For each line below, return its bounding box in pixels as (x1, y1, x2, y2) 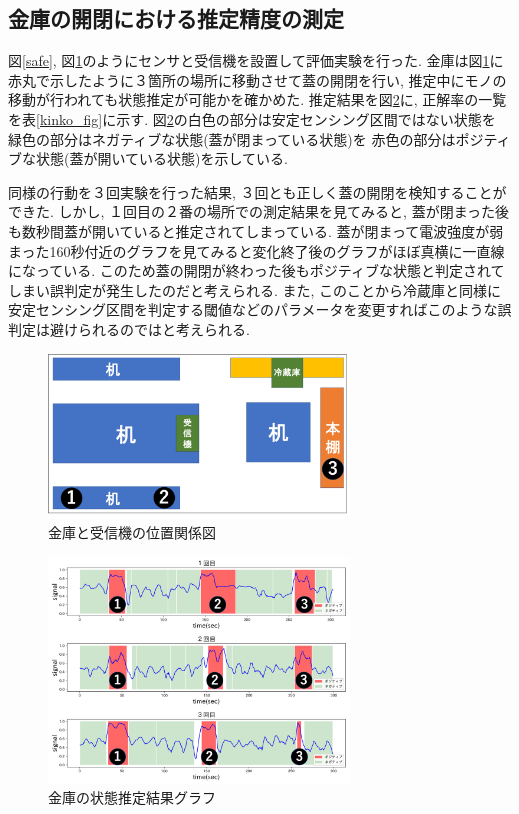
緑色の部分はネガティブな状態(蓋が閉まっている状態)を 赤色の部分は (8, 128, 456, 149)
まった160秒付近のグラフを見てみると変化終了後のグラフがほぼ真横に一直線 (8, 240, 505, 261)
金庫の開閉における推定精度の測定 (8, 3, 344, 34)
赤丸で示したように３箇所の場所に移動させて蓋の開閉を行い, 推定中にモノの (8, 69, 507, 90)
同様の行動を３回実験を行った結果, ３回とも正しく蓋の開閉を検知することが (8, 181, 507, 202)
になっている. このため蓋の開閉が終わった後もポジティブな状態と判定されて (8, 260, 505, 281)
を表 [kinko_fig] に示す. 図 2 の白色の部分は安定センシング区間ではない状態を (8, 108, 496, 129)
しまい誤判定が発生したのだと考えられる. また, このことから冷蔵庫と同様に (8, 279, 502, 300)
